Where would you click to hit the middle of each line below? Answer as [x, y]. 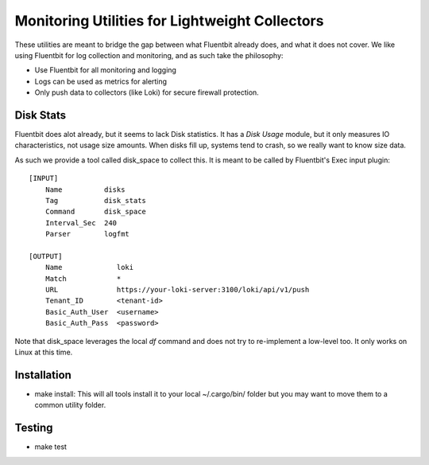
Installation [43, 375]
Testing [34, 428]
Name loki [89, 268]
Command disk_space [96, 212]
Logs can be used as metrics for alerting [100, 81]
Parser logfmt [87, 234]
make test [51, 447]
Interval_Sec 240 [81, 223]
